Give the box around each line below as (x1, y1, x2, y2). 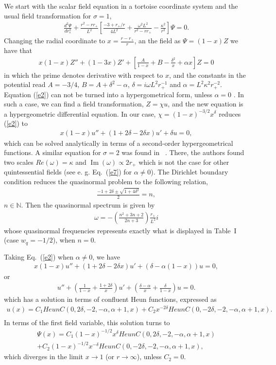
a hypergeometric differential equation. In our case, (4, 108, 156, 119)
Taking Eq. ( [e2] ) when (4, 251, 73, 261)
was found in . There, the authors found (121, 147, 244, 157)
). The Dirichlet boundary (151, 167, 228, 177)
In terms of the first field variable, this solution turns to (4, 317, 170, 327)
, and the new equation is (168, 99, 243, 109)
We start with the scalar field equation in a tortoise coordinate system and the (4, 1, 238, 11)
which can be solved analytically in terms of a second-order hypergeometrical (4, 138, 233, 148)
